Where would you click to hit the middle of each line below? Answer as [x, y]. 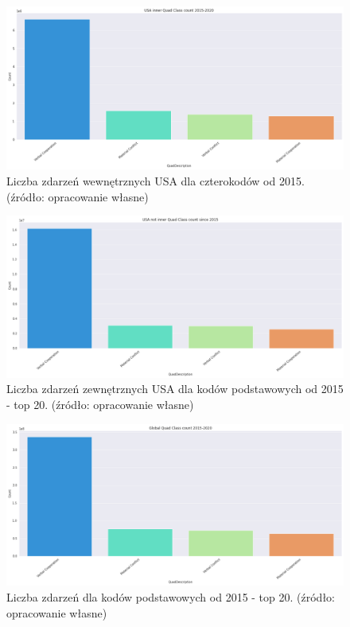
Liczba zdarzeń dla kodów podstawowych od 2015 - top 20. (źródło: [171, 596]
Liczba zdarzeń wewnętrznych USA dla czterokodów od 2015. [156, 180]
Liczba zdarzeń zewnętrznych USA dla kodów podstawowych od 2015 [175, 389]
